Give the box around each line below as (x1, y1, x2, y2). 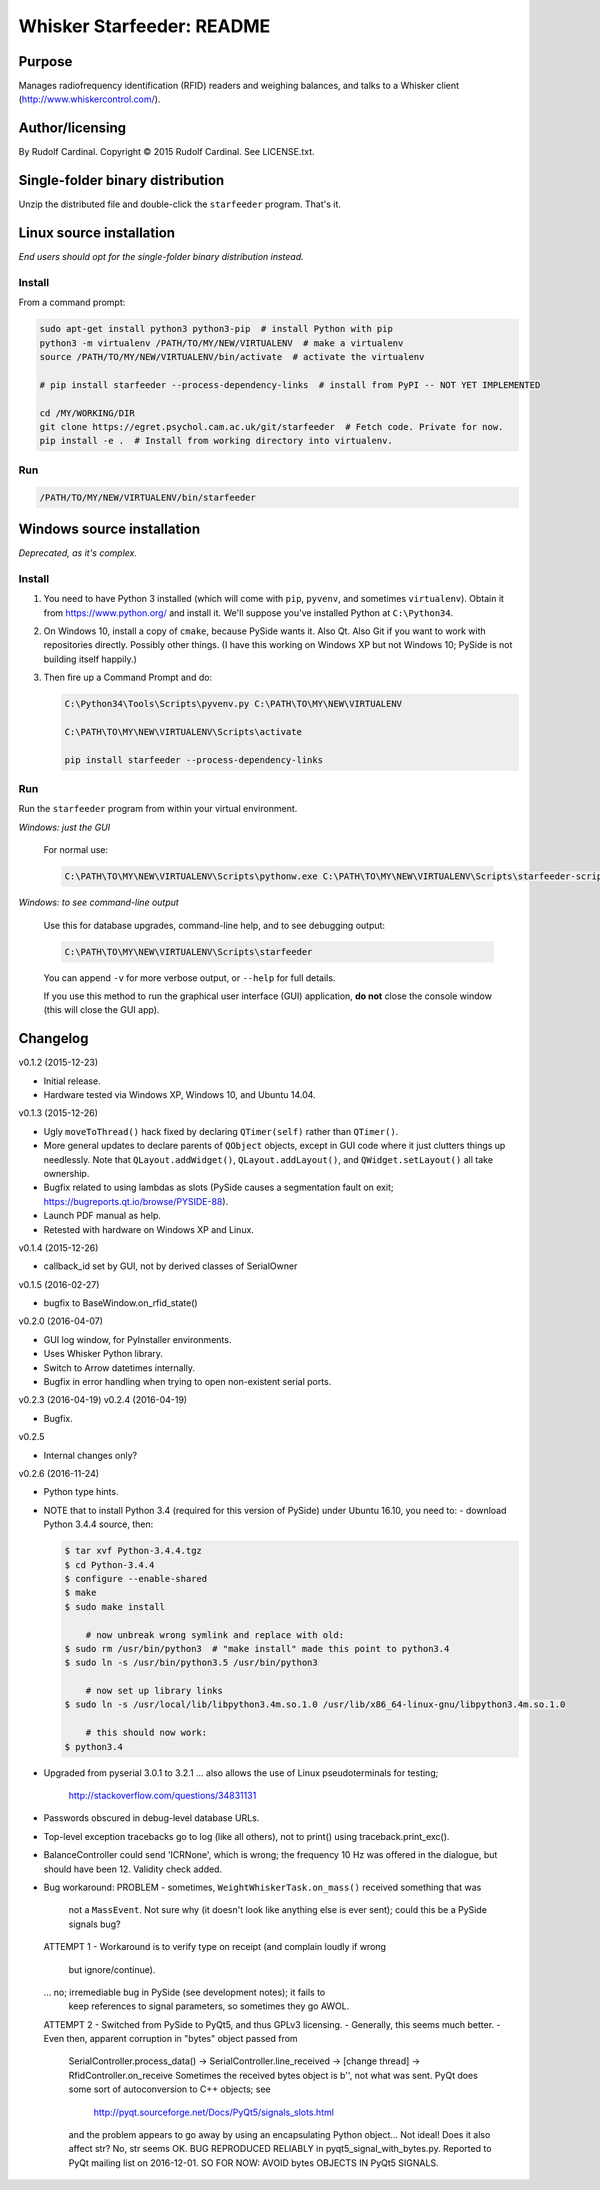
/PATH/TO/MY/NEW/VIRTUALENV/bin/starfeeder (39, 491, 257, 503)
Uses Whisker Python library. (43, 1348, 164, 1360)
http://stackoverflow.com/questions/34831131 (68, 1790, 257, 1801)
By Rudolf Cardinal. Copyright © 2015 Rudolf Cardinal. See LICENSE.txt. (18, 146, 315, 158)
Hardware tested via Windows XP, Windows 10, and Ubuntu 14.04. (43, 1089, 316, 1101)
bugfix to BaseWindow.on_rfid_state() (43, 1297, 199, 1309)
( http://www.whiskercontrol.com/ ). (18, 93, 161, 105)
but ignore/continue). (68, 1963, 156, 1975)
